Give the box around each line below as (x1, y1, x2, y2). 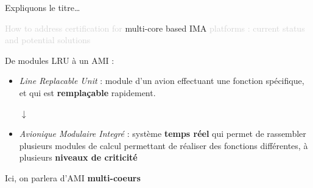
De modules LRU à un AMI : (5, 54, 114, 66)
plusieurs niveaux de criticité (19, 151, 138, 164)
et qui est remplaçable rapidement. (19, 86, 156, 99)
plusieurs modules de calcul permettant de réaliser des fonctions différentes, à (19, 139, 308, 151)
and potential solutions (5, 33, 91, 46)
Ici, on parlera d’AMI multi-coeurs (5, 171, 141, 184)
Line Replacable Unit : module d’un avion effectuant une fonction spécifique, (19, 74, 304, 87)
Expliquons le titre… (5, 1, 80, 13)
